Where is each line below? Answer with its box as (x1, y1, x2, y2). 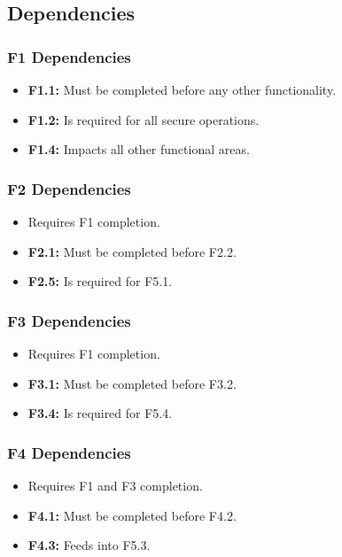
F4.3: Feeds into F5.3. (27, 536, 151, 554)
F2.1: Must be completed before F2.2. (27, 242, 237, 260)
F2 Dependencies (7, 177, 131, 199)
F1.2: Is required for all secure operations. (27, 110, 260, 128)
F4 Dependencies (7, 441, 131, 463)
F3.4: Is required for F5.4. (27, 404, 173, 422)
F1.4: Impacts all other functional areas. (27, 140, 250, 159)
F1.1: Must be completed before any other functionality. (27, 81, 337, 98)
